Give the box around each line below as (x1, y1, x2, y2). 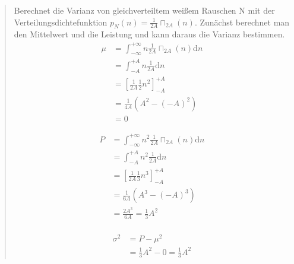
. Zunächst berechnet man (194, 15, 290, 28)
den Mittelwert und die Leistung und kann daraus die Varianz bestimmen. (14, 28, 285, 40)
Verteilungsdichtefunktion (14, 15, 108, 28)
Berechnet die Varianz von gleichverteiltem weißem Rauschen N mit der (14, 4, 275, 16)
